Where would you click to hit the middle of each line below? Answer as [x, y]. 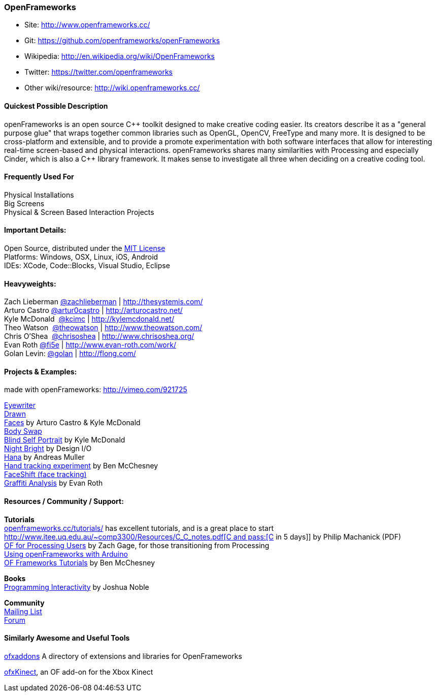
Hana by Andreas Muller [44, 457]
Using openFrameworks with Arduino [66, 554]
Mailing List [23, 611]
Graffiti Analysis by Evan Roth [54, 483]
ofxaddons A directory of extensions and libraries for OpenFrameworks [123, 656]
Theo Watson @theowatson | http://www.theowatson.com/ [103, 328]
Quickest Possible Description [56, 106]
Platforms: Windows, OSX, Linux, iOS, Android [81, 257]
